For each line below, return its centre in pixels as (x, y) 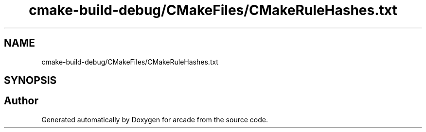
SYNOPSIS (30, 81)
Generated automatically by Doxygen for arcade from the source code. (155, 119)
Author (21, 101)
